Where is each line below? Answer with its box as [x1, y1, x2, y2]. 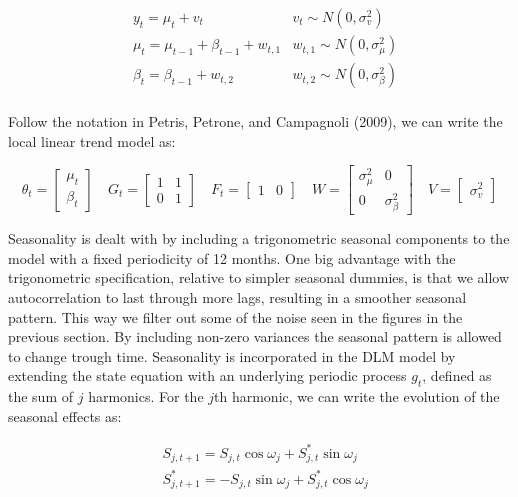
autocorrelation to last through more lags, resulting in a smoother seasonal [8, 286, 467, 307]
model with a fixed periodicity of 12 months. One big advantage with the [8, 247, 456, 268]
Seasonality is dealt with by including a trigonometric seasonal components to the [8, 228, 510, 249]
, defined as [422, 365, 492, 386]
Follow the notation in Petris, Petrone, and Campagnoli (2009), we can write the [8, 111, 503, 132]
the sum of [8, 386, 74, 407]
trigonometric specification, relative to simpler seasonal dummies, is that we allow [8, 267, 510, 288]
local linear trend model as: [8, 130, 176, 151]
